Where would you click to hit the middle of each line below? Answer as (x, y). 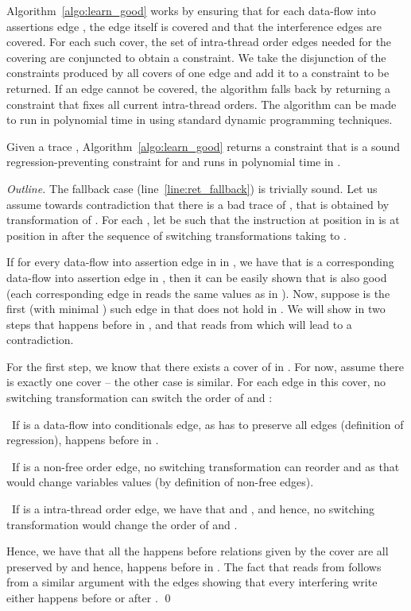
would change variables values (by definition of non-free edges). (160, 482)
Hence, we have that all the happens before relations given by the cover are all (198, 551)
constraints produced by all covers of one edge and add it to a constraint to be (198, 73)
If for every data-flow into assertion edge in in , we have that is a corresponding (200, 262)
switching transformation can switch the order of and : (140, 398)
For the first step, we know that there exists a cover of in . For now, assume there (205, 366)
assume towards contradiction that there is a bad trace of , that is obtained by (198, 204)
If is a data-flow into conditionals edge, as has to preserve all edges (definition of (207, 424)
